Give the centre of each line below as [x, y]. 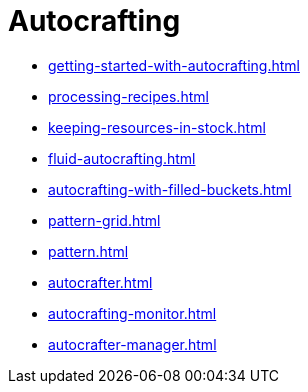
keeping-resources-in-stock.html [157, 127]
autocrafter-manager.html [132, 344]
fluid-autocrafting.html [122, 158]
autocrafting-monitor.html [132, 313]
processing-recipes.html [128, 96]
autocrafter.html [100, 282]
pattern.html [88, 251]
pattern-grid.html [104, 220]
